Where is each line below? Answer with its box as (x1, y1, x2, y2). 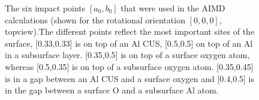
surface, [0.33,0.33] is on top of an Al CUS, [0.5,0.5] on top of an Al (5, 37, 253, 49)
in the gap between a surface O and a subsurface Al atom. (5, 84, 219, 96)
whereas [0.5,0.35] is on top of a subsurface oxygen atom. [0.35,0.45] (5, 60, 254, 72)
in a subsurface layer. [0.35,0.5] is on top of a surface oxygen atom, (5, 49, 250, 61)
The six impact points (5, 2, 86, 14)
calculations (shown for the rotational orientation (5, 13, 185, 26)
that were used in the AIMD (121, 2, 225, 14)
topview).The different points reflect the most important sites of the (5, 25, 255, 38)
